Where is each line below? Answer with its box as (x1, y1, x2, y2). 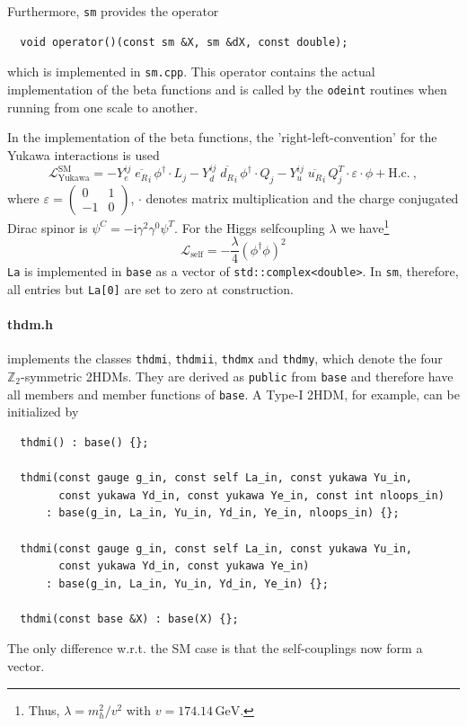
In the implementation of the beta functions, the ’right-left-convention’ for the (7, 128, 437, 147)
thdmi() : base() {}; (20, 435, 149, 449)
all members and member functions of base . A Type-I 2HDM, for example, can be (7, 384, 460, 403)
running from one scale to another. (7, 97, 198, 116)
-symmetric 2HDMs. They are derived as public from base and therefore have (21, 367, 454, 386)
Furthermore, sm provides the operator (7, 2, 219, 20)
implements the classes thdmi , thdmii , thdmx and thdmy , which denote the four (7, 349, 443, 368)
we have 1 (340, 215, 390, 237)
